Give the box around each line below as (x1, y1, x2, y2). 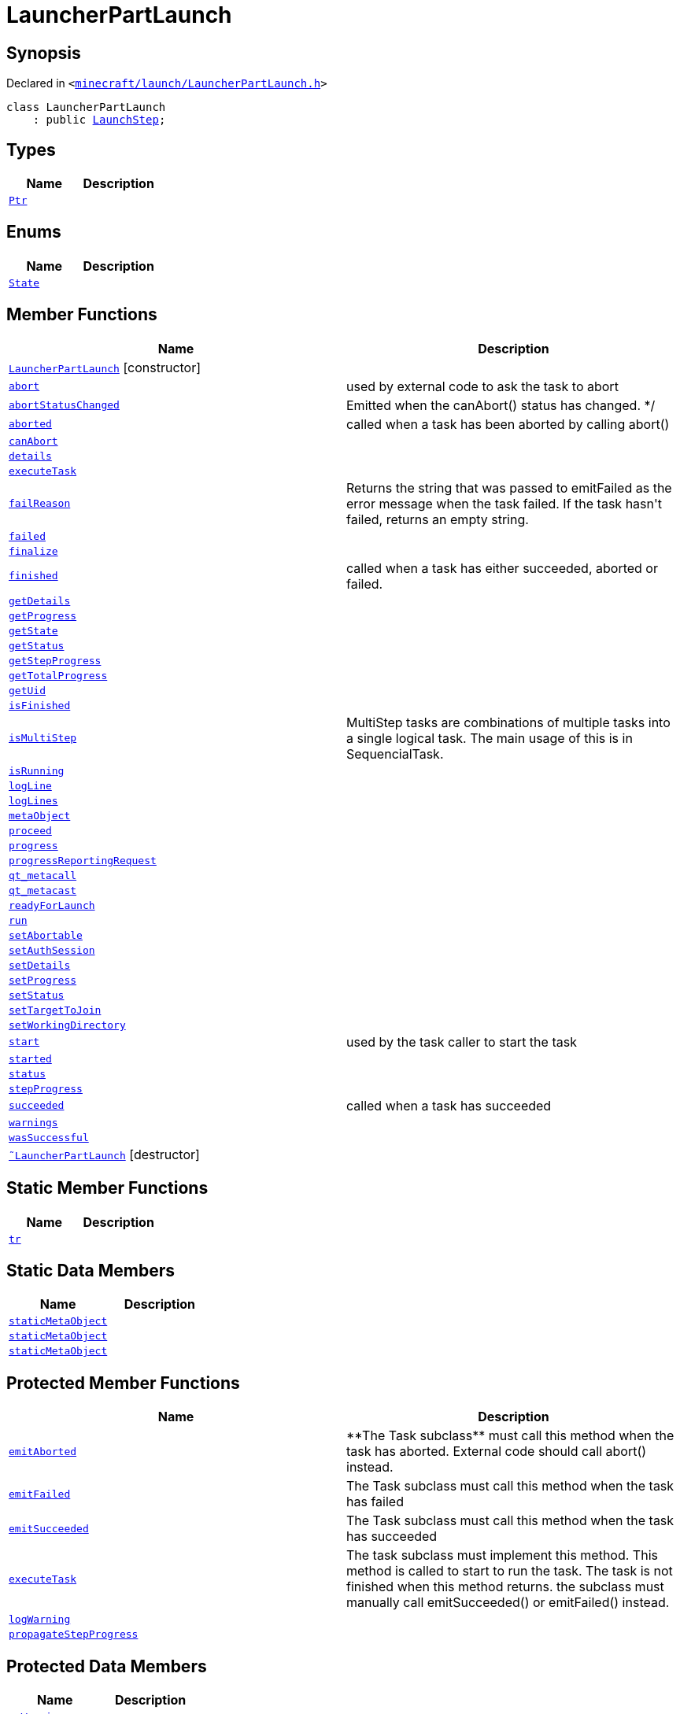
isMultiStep (9, 732, 77, 744)
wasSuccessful (9, 1131, 89, 1143)
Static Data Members (6, 1260, 176, 1280)
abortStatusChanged (9, 399, 120, 412)
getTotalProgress (9, 669, 108, 682)
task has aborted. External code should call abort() (346, 1443, 647, 1460)
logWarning (9, 1613, 71, 1626)
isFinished (9, 699, 71, 711)
